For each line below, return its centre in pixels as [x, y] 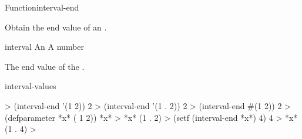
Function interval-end [42, 7]
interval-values [31, 86]
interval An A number [45, 47]
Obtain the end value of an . [56, 27]
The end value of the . [45, 66]
